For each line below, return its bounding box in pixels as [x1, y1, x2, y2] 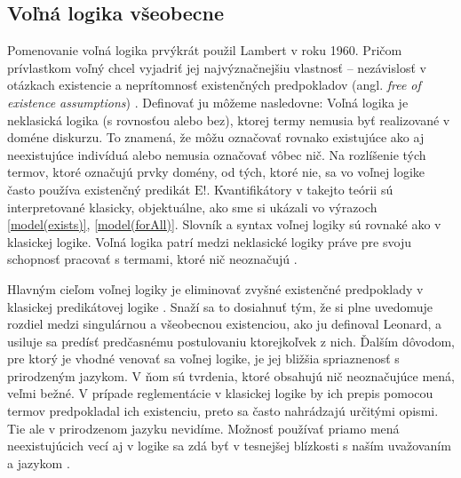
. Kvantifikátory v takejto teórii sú [206, 179, 393, 198]
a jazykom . [7, 453, 70, 472]
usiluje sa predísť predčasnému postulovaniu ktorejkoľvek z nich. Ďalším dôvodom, [7, 331, 456, 350]
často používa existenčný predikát [7, 179, 191, 198]
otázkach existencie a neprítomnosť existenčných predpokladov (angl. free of [7, 76, 421, 94]
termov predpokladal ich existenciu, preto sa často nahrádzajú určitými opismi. [7, 402, 439, 420]
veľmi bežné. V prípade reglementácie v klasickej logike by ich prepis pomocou [7, 384, 433, 402]
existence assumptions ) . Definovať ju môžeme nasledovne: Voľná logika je [7, 92, 409, 111]
